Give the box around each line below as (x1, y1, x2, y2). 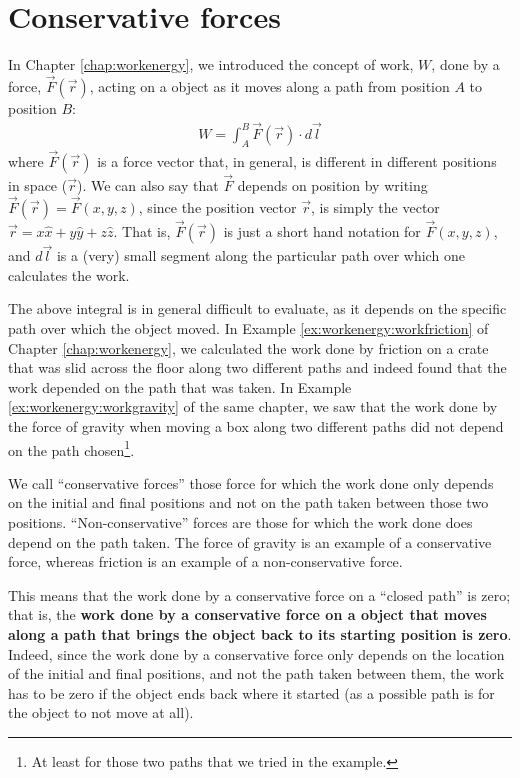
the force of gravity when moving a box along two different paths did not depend (8, 416, 504, 437)
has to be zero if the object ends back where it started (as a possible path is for (8, 682, 495, 703)
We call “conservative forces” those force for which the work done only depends (8, 472, 494, 493)
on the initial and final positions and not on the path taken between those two (8, 492, 489, 513)
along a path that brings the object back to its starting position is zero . (8, 624, 512, 645)
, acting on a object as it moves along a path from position (89, 75, 450, 96)
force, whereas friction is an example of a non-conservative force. (8, 551, 403, 572)
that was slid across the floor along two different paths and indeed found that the (8, 357, 507, 378)
